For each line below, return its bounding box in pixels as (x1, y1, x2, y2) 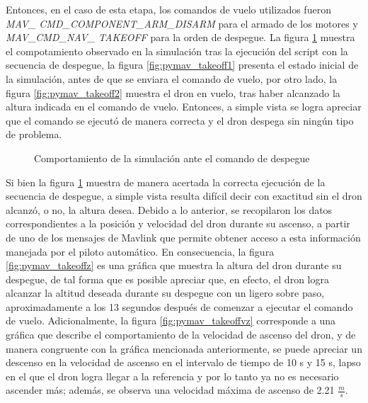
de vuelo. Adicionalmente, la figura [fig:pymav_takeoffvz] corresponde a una (6, 313, 336, 328)
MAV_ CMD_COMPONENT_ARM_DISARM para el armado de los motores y (6, 16, 358, 30)
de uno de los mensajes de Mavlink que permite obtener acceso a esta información (6, 229, 361, 244)
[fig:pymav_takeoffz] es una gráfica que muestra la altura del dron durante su (6, 258, 342, 273)
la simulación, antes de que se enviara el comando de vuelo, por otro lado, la (6, 71, 338, 86)
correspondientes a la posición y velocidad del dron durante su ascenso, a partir (6, 216, 350, 231)
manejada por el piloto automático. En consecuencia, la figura (6, 244, 275, 259)
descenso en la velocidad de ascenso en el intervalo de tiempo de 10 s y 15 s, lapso (6, 355, 361, 370)
